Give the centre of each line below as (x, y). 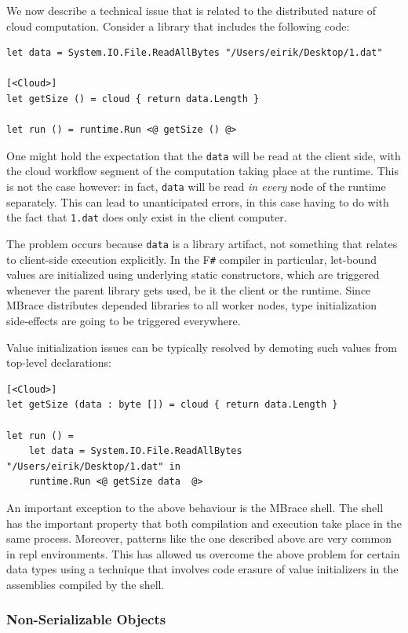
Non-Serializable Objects (86, 619)
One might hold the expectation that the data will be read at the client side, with (204, 155)
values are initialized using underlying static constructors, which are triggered (193, 274)
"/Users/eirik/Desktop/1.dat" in (93, 466)
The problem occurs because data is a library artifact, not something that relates (202, 243)
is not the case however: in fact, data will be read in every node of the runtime (196, 186)
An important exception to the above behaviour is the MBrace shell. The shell (195, 507)
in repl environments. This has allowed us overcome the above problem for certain (203, 553)
